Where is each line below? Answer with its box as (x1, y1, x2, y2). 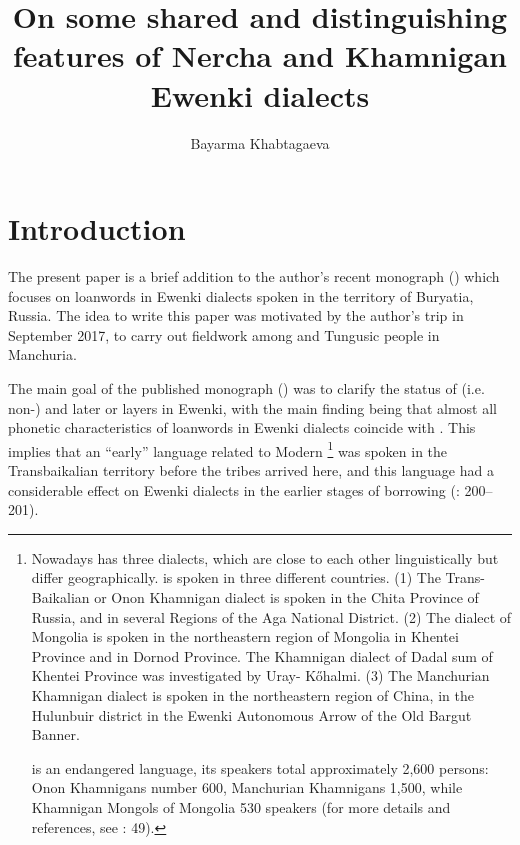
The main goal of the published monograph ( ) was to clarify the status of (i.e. (8, 378, 485, 398)
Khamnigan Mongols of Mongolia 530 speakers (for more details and (31, 796, 451, 817)
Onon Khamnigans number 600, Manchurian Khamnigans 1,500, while (31, 777, 463, 798)
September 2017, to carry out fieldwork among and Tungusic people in (8, 324, 440, 345)
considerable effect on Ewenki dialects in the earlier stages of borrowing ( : (8, 479, 460, 500)
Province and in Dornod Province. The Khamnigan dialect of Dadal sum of (31, 645, 493, 666)
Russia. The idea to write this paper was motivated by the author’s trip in (8, 305, 464, 326)
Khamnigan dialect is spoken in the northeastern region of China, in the (31, 684, 474, 705)
